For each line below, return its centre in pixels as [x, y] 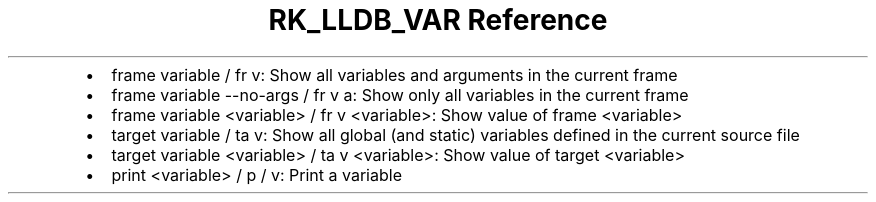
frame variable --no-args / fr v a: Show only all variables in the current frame [400, 94]
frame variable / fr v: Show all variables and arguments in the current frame [394, 74]
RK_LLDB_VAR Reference [438, 20]
